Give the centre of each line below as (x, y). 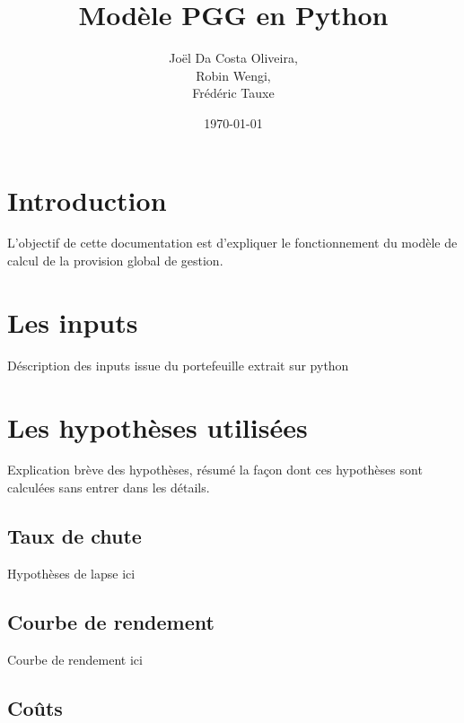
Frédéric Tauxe (233, 93)
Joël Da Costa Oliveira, (233, 58)
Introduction (87, 200)
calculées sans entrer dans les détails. (109, 488)
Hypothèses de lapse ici (71, 573)
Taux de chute (74, 536)
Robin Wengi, (233, 75)
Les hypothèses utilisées (158, 427)
